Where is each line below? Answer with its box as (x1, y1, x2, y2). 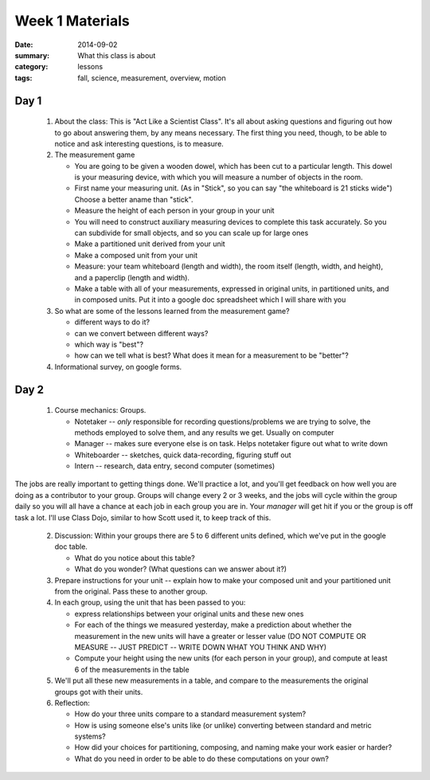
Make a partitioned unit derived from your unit (74, 239, 226, 249)
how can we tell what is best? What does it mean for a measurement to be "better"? (74, 351, 350, 360)
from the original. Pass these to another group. (54, 586, 208, 596)
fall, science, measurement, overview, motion (77, 73, 226, 83)
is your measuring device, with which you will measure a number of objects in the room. (74, 172, 363, 182)
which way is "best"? (74, 339, 143, 349)
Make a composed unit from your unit (74, 250, 198, 260)
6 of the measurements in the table (74, 664, 190, 674)
